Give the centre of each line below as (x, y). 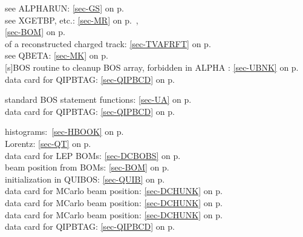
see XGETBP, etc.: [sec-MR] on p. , (72, 20)
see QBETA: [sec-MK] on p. (57, 55)
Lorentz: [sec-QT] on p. (48, 143)
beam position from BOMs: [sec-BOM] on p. (87, 167)
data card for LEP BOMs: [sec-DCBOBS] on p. (93, 155)
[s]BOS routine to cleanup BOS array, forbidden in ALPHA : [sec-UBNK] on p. (152, 67)
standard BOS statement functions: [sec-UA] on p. (98, 99)
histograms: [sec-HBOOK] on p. (64, 131)
